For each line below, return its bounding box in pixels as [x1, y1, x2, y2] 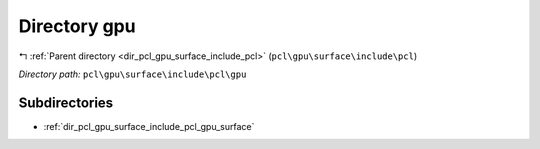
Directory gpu [18, 15, 136, 37]
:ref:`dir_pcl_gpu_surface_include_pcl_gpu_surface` [43, 120, 255, 132]
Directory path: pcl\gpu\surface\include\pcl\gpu [18, 68, 247, 80]
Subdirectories [18, 94, 114, 111]
